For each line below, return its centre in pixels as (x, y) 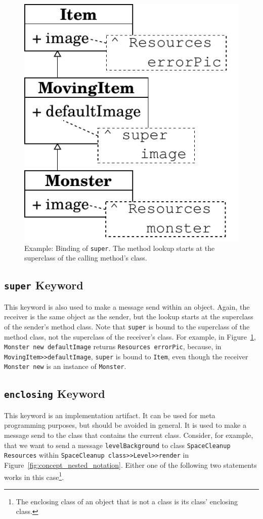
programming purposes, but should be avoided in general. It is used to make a (125, 425)
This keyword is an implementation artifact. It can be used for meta (110, 415)
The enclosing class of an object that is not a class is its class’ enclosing (127, 501)
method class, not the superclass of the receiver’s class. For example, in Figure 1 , (130, 336)
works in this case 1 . (34, 476)
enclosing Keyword (55, 394)
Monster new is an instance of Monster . (65, 366)
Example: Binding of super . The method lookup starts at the (120, 248)
